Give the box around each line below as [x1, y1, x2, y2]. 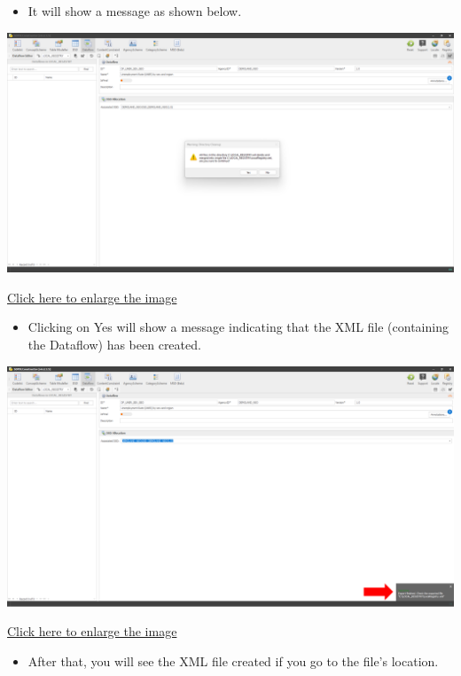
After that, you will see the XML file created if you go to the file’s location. [27, 652, 439, 671]
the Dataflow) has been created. [27, 335, 201, 354]
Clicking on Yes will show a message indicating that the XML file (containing [27, 318, 449, 336]
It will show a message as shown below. [27, 2, 242, 20]
